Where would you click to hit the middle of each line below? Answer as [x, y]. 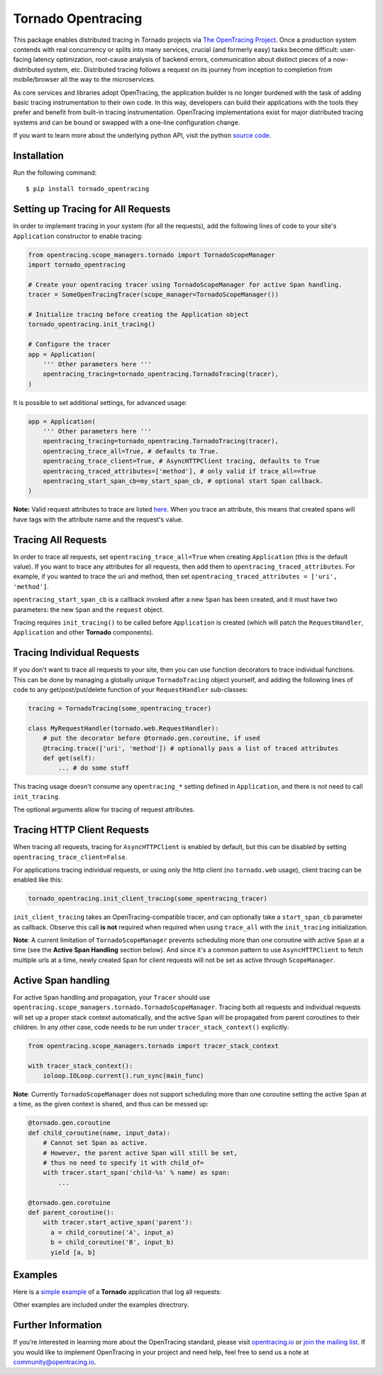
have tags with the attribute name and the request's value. [98, 519]
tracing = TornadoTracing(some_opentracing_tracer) [120, 708]
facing [22, 60]
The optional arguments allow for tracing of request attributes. [104, 809]
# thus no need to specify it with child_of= [123, 1163]
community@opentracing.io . [55, 1362]
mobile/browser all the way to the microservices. [84, 80]
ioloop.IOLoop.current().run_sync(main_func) [123, 1076]
